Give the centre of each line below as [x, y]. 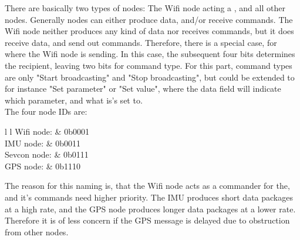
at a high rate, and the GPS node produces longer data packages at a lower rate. [150, 209]
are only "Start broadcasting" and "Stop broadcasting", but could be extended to [150, 77]
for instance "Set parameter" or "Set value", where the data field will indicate [143, 89]
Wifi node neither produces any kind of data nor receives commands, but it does [149, 31]
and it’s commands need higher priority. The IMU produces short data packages [149, 197]
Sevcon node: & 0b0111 [47, 154]
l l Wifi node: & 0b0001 [47, 131]
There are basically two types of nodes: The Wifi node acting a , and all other [145, 8]
